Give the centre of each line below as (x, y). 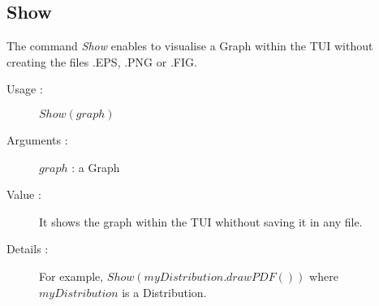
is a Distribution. (164, 292)
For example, (71, 276)
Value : (24, 194)
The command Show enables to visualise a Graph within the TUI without (190, 46)
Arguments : (37, 139)
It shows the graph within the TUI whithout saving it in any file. (201, 221)
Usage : (25, 89)
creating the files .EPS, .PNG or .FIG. (102, 61)
